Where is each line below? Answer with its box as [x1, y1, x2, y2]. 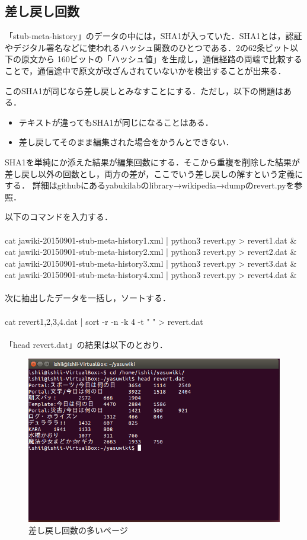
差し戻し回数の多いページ [28, 524, 128, 536]
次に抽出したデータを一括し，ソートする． [5, 292, 171, 304]
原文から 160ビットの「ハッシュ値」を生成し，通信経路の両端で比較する [21, 53, 302, 65]
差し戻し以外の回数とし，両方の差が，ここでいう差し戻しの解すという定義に [5, 167, 303, 180]
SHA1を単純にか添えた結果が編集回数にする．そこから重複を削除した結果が [5, 155, 300, 168]
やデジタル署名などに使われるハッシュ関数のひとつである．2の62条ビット [5, 41, 290, 53]
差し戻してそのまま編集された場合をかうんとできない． [18, 136, 234, 148]
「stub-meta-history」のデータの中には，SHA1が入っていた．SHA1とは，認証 [5, 30, 302, 42]
